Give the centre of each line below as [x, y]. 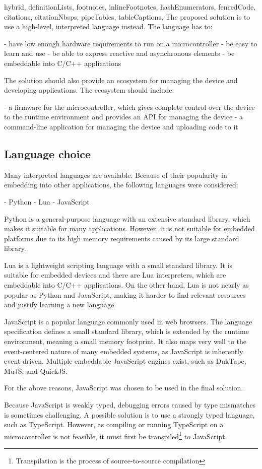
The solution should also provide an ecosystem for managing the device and [121, 80]
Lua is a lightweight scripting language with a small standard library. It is [118, 265]
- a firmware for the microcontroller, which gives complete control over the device [129, 107]
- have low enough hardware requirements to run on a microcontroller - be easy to [131, 43]
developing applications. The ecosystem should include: [89, 90]
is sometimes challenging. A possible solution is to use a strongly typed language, [129, 414]
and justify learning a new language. [60, 305]
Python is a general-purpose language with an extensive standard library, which [127, 218]
